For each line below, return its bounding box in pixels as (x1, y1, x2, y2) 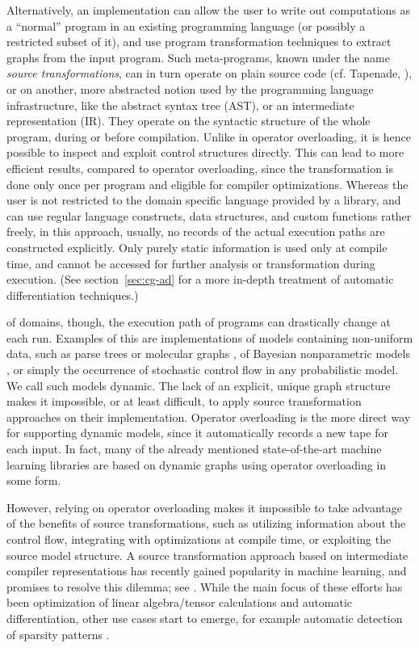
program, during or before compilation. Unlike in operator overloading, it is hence (6, 128, 411, 145)
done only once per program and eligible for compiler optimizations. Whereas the (6, 175, 409, 192)
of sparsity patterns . (6, 625, 110, 642)
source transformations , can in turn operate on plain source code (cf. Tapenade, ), (6, 65, 413, 82)
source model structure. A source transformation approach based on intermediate (6, 546, 409, 563)
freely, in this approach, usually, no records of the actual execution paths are (6, 223, 385, 240)
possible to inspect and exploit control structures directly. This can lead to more (6, 144, 404, 161)
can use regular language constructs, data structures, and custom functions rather (6, 207, 412, 224)
